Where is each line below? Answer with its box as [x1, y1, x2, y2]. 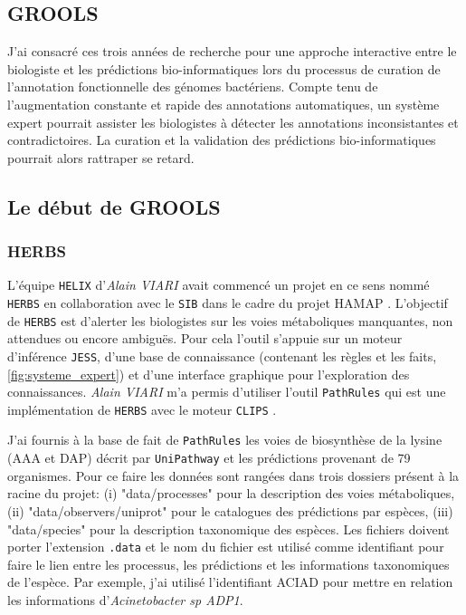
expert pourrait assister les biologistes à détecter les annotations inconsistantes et [7, 112, 459, 131]
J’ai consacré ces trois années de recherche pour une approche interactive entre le [7, 42, 457, 61]
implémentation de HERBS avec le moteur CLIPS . [7, 399, 277, 418]
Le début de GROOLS [7, 192, 221, 220]
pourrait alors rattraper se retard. [7, 148, 195, 167]
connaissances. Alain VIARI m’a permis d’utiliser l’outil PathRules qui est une [7, 382, 446, 401]
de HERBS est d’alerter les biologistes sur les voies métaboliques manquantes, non [7, 311, 453, 330]
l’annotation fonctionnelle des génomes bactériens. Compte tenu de [7, 77, 378, 96]
